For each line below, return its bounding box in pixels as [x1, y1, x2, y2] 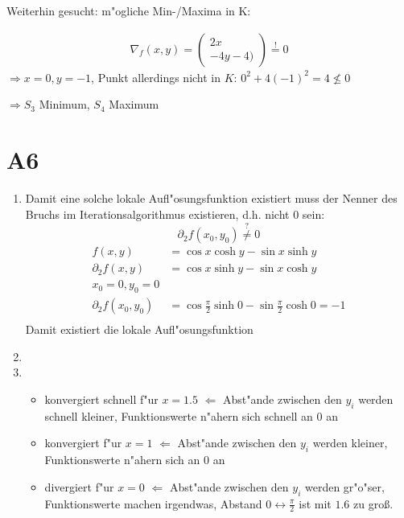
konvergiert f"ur [44, 434, 122, 451]
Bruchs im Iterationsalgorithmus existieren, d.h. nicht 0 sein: [25, 205, 325, 222]
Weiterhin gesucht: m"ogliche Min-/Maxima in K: [6, 2, 251, 18]
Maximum [109, 96, 159, 113]
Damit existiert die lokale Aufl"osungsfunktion [25, 321, 254, 338]
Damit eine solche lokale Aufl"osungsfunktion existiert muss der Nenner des [25, 189, 398, 206]
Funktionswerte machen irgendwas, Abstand [44, 495, 262, 512]
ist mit [299, 495, 332, 512]
